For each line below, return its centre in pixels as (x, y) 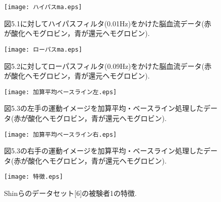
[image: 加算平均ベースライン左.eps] (61, 92)
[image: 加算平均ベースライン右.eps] (61, 134)
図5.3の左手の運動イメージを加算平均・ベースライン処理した (104, 108)
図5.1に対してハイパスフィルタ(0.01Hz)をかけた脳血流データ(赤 (108, 23)
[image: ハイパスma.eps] (43, 7)
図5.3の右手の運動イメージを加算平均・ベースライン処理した (104, 151)
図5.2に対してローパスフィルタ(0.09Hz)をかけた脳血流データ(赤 (108, 66)
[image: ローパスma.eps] (43, 49)
